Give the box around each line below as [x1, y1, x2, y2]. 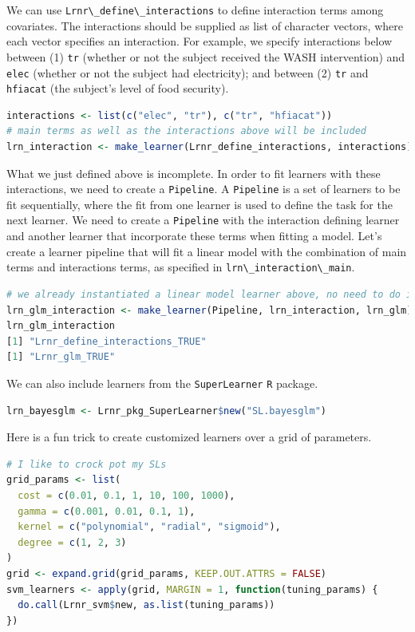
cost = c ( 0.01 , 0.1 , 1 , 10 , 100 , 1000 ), [18, 489, 235, 501]
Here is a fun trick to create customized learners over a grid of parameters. [6, 429, 372, 445]
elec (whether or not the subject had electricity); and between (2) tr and [6, 64, 369, 81]
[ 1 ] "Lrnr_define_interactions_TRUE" [6, 335, 207, 347]
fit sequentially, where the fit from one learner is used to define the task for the [6, 196, 393, 212]
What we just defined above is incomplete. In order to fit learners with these [6, 164, 381, 181]
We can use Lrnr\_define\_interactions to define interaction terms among [6, 2, 384, 18]
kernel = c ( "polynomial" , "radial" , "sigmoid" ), [18, 521, 281, 533]
